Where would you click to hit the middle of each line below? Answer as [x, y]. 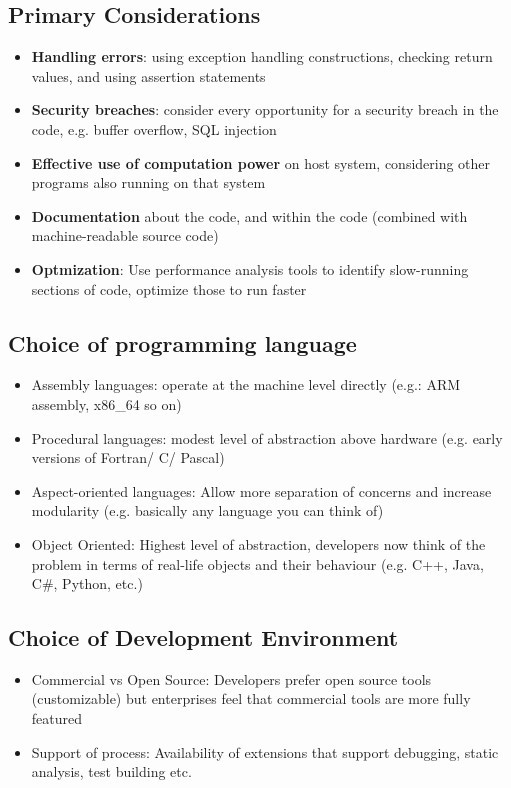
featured [57, 718]
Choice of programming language [182, 342]
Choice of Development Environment [203, 637]
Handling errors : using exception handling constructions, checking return [262, 56]
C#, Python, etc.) [87, 583]
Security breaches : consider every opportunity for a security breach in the [265, 109]
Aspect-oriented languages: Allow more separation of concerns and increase [261, 490]
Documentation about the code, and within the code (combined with [249, 215]
